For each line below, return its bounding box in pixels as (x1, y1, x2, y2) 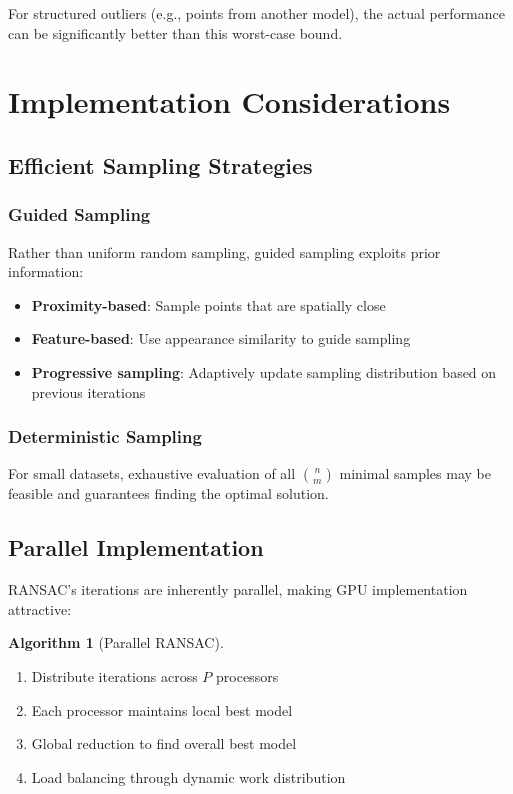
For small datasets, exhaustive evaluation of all (8, 463, 296, 484)
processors (216, 665, 279, 686)
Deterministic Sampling (8, 424, 202, 449)
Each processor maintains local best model (31, 699, 293, 720)
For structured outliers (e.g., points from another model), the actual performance (8, 3, 505, 23)
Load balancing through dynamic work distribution (31, 766, 346, 787)
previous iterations (31, 381, 146, 402)
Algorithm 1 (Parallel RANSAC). (8, 632, 224, 653)
